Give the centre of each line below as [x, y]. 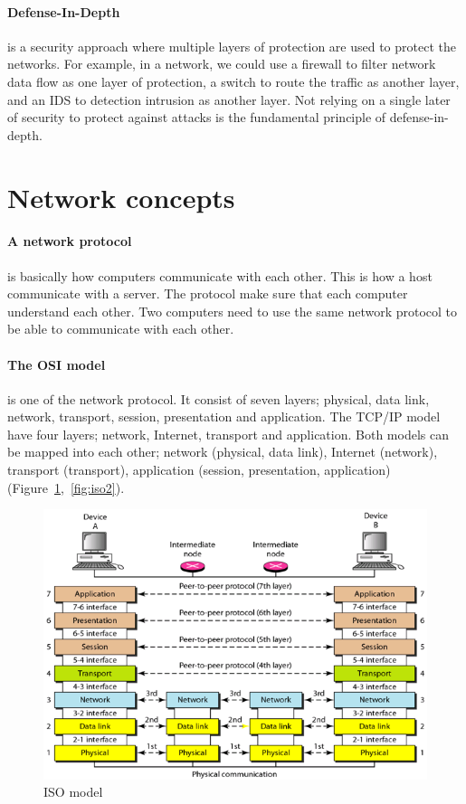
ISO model [73, 792]
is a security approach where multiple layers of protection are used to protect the [232, 46]
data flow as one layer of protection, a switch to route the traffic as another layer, [233, 81]
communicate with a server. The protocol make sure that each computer [208, 293]
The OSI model [57, 364]
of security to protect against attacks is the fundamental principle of [197, 117]
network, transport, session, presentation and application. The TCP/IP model [224, 416]
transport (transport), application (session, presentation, [164, 470]
